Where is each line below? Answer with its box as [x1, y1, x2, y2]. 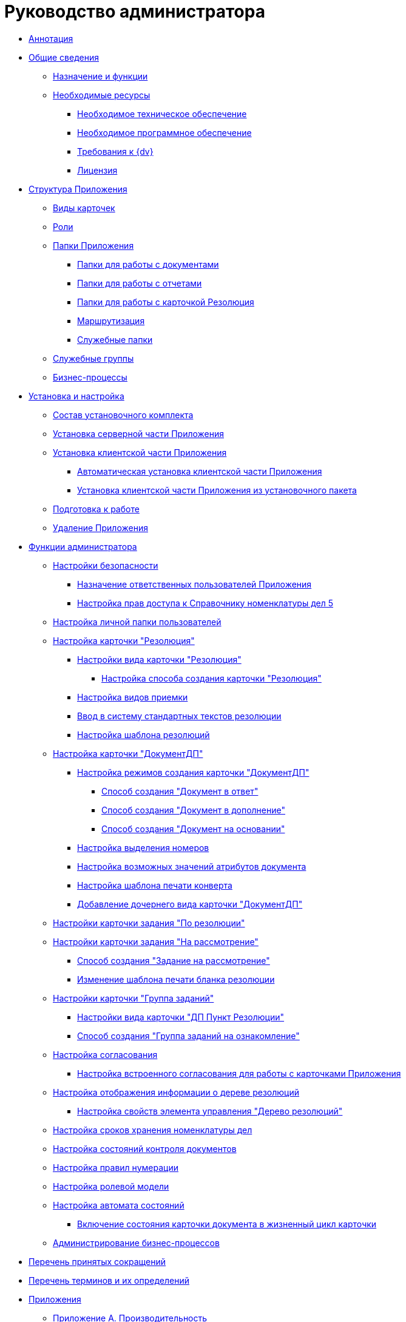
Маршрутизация [77, 315, 145, 326]
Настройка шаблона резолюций [77, 729, 210, 740]
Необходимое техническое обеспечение [77, 108, 247, 119]
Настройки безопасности [53, 560, 158, 571]
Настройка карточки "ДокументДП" [53, 748, 203, 759]
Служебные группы [53, 353, 134, 364]
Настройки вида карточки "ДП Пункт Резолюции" [77, 1011, 285, 1022]
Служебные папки [77, 334, 153, 345]
